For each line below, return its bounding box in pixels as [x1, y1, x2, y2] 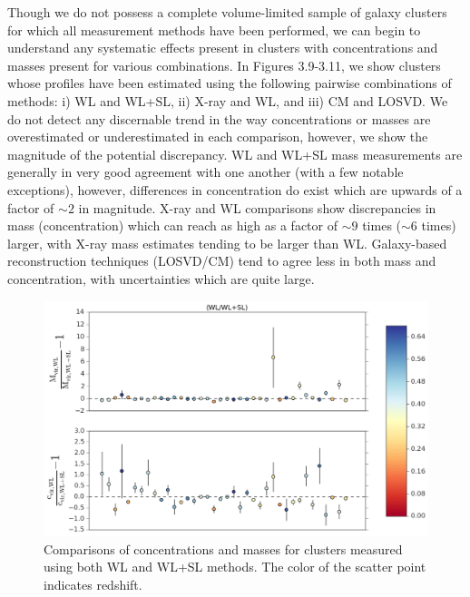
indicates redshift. [44, 574, 142, 593]
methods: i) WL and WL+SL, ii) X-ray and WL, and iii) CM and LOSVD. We [7, 91, 448, 110]
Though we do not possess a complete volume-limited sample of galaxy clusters [7, 3, 447, 21]
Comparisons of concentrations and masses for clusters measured [44, 539, 403, 558]
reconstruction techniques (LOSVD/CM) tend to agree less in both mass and [7, 251, 436, 270]
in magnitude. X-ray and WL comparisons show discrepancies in [78, 198, 436, 217]
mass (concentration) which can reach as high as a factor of [7, 216, 338, 235]
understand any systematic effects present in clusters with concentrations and [7, 38, 438, 57]
